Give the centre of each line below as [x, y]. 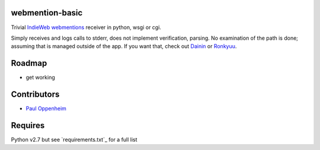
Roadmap [29, 63]
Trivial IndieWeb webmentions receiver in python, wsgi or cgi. [86, 27]
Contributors [35, 95]
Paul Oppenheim [46, 108]
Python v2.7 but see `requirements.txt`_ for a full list [74, 140]
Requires [28, 125]
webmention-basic [47, 13]
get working [41, 78]
